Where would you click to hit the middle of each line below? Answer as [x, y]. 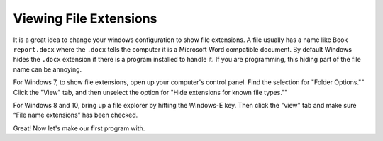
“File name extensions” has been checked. [76, 115]
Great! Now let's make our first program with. [79, 128]
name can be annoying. [48, 69]
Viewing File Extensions [85, 18]
